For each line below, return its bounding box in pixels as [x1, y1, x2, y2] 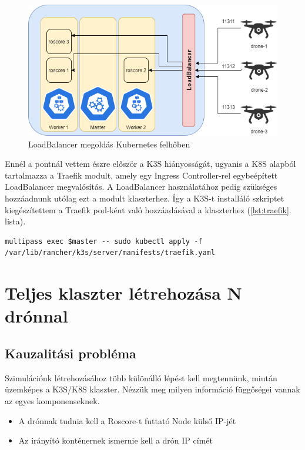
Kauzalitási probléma [5, 344, 136, 362]
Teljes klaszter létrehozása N [5, 281, 242, 305]
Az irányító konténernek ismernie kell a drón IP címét [18, 434, 213, 446]
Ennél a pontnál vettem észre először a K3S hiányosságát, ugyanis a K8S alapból [5, 157, 296, 170]
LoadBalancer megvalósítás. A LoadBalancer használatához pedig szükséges [5, 180, 277, 193]
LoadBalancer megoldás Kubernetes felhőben [28, 137, 190, 150]
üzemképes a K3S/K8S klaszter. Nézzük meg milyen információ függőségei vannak [5, 383, 300, 395]
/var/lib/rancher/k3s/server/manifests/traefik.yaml [5, 248, 215, 257]
